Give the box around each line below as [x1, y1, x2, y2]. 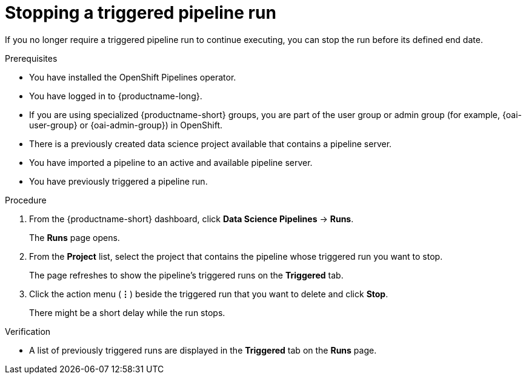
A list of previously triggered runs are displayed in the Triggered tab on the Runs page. [29, 344, 377, 355]
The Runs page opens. [29, 232, 120, 243]
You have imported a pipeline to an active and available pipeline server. [29, 157, 313, 168]
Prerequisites [5, 53, 58, 64]
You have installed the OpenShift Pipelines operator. [29, 71, 236, 82]
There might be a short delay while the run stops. [29, 307, 225, 318]
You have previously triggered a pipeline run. [29, 176, 208, 186]
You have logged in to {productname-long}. [29, 90, 202, 101]
